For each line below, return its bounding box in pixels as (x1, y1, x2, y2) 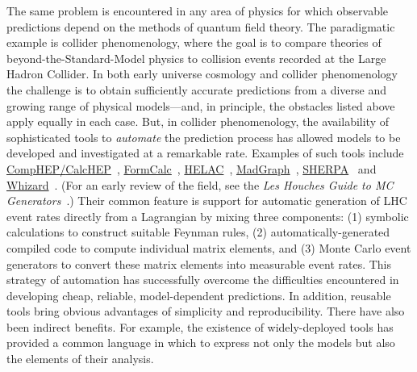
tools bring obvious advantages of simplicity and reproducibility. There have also (6, 303, 405, 320)
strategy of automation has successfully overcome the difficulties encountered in (6, 271, 399, 288)
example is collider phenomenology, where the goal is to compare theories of (6, 34, 382, 51)
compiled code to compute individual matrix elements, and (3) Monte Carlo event (6, 239, 411, 256)
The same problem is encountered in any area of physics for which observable (6, 2, 389, 19)
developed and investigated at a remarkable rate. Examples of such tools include (6, 144, 404, 161)
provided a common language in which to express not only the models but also (6, 334, 395, 351)
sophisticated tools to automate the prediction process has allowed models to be (6, 128, 401, 145)
